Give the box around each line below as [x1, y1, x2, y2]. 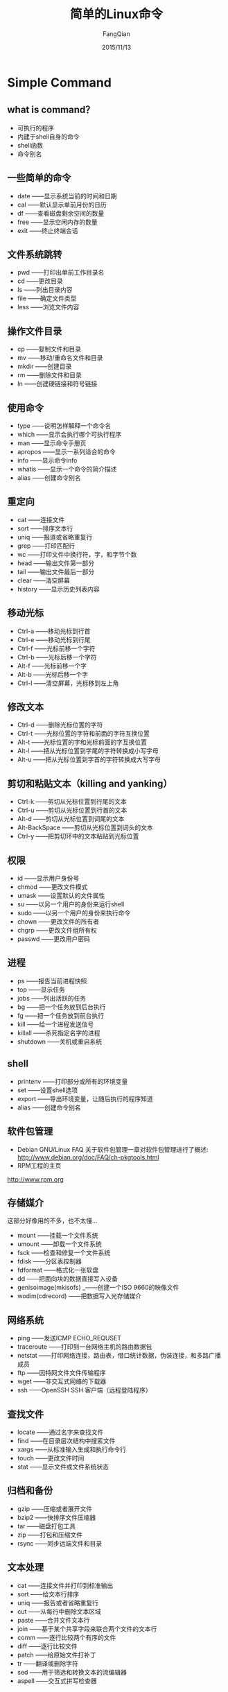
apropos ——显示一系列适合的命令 [17, 448, 116, 456]
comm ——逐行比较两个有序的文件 [17, 1633, 116, 1641]
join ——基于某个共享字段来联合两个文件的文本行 [17, 1624, 157, 1633]
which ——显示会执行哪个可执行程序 [17, 431, 122, 438]
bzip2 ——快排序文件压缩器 [17, 1513, 96, 1521]
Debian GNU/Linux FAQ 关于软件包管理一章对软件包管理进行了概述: [17, 1145, 209, 1153]
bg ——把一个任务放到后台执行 [17, 1003, 106, 1011]
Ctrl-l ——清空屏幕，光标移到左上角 [17, 679, 119, 687]
